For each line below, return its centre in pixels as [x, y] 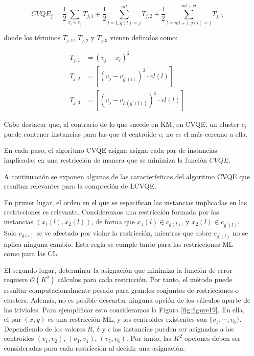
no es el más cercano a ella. [207, 133]
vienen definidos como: [144, 37]
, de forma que [113, 221]
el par [13, 319]
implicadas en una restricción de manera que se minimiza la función [105, 160]
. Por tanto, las [149, 338]
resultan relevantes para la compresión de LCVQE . [80, 186]
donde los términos [32, 37]
